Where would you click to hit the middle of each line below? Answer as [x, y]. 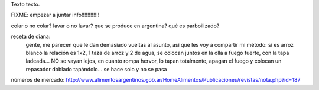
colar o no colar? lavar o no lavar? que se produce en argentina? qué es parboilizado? [115, 26]
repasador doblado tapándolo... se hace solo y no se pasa [96, 69]
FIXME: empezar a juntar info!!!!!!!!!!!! [55, 15]
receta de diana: [31, 37]
